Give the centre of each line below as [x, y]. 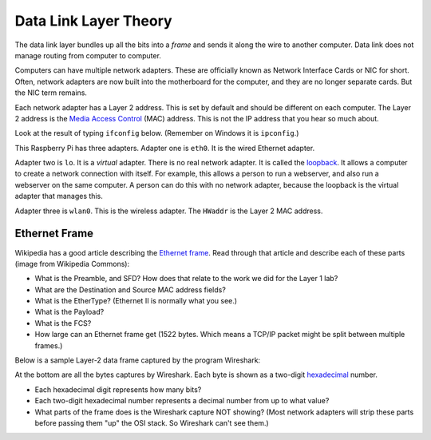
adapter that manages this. [59, 196]
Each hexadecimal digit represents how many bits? [118, 389]
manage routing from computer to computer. [88, 55]
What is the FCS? [63, 323]
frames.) [49, 345]
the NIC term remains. [51, 93]
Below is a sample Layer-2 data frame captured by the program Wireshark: [138, 360]
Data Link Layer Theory [93, 21]
